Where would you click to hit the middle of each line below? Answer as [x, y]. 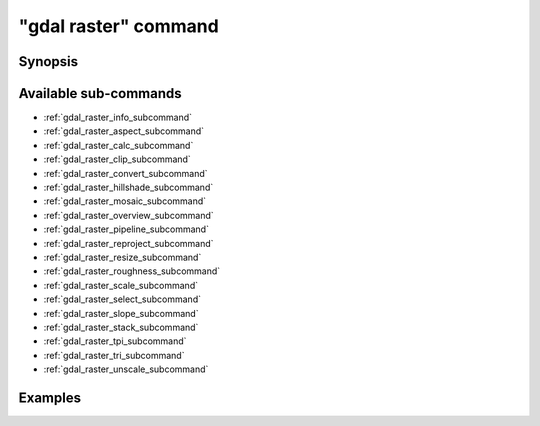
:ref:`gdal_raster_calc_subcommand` [118, 145]
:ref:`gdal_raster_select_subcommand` [122, 299]
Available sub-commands [100, 93]
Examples [50, 397]
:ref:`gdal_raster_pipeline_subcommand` [126, 229]
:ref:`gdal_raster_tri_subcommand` [114, 355]
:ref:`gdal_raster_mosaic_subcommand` [125, 201]
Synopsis [48, 61]
